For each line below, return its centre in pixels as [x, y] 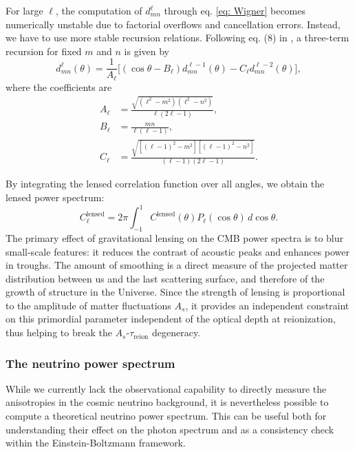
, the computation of [99, 10]
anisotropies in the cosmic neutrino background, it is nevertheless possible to [167, 402]
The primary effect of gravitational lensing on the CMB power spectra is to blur [175, 237]
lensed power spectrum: [55, 197]
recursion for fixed [44, 51]
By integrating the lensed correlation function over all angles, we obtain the [165, 184]
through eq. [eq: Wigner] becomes [235, 10]
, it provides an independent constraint [267, 305]
